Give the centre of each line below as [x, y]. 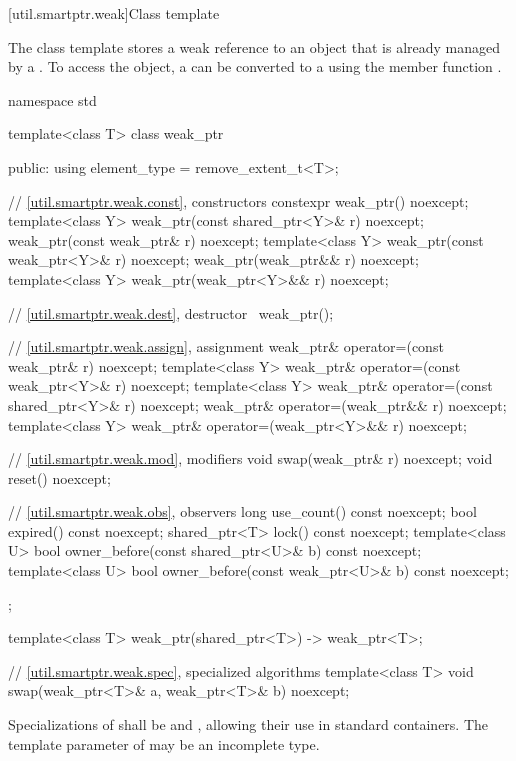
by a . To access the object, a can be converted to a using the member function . [255, 66]
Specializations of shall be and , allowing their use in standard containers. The [248, 724]
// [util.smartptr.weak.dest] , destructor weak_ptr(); [171, 312]
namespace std [52, 99]
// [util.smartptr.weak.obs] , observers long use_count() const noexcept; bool [242, 511]
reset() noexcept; [59, 477]
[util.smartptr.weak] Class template [114, 13]
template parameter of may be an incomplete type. [164, 743]
